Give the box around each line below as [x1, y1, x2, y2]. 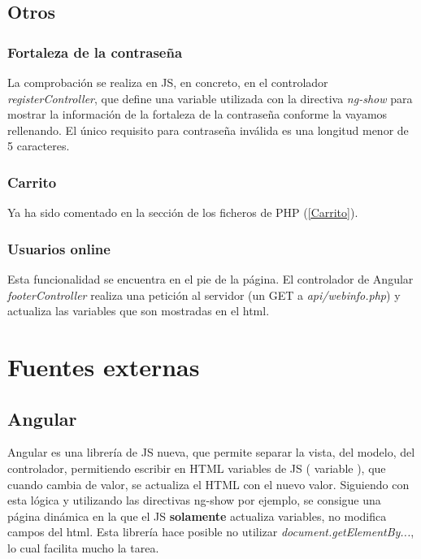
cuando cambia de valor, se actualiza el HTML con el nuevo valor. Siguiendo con [7, 475, 410, 492]
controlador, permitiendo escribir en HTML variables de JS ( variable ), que [7, 459, 386, 476]
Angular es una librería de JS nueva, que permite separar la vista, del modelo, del [7, 444, 415, 461]
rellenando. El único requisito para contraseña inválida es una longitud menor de [7, 121, 409, 138]
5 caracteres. [7, 137, 70, 154]
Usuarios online [7, 238, 111, 258]
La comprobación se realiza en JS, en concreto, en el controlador [7, 74, 328, 90]
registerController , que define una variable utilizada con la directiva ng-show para [7, 89, 413, 106]
